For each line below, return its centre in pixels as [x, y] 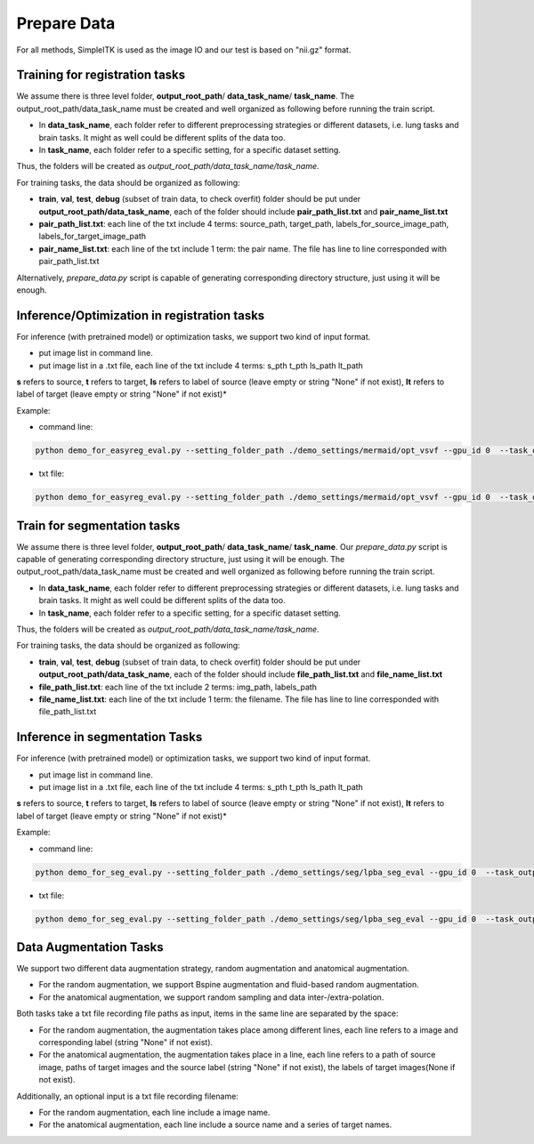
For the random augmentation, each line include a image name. [154, 1112]
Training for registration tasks [101, 75]
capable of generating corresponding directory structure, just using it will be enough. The [181, 560]
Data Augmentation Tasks [90, 947]
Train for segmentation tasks [98, 525]
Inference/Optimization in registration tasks [141, 315]
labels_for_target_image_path [93, 237]
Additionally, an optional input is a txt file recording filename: [128, 1096]
